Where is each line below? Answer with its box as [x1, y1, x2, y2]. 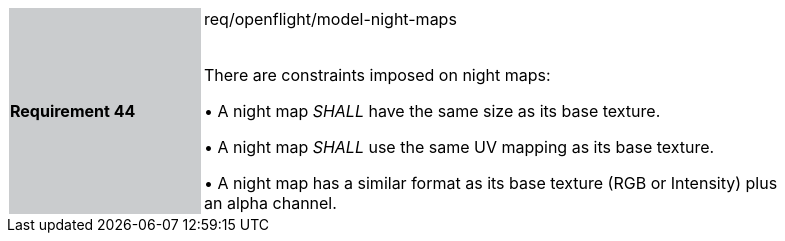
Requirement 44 [10, 101, 136, 121]
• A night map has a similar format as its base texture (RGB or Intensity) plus [204, 173, 778, 193]
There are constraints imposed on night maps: [204, 65, 551, 85]
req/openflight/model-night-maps [204, 9, 457, 29]
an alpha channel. [204, 193, 337, 213]
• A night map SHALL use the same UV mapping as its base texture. [204, 137, 715, 157]
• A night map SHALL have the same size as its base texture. [204, 101, 661, 121]
